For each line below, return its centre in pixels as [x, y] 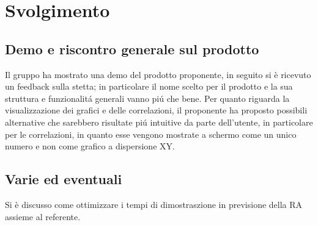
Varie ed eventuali [64, 179]
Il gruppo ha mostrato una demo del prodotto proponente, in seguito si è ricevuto [158, 74]
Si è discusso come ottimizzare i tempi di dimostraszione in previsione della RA [154, 204]
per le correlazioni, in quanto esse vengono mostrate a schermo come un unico [151, 134]
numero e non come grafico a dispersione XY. [90, 146]
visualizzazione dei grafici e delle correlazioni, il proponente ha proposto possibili [156, 110]
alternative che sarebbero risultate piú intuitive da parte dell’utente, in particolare [159, 122]
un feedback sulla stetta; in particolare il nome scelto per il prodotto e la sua [149, 86]
